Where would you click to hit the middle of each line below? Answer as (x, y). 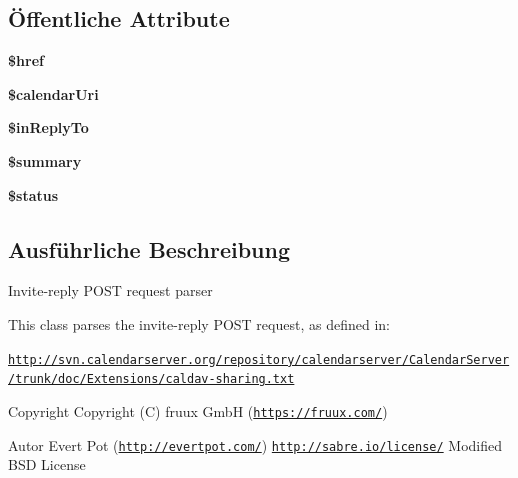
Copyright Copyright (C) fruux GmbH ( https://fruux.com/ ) (198, 410)
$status (33, 194)
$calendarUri (53, 93)
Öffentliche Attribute (119, 18)
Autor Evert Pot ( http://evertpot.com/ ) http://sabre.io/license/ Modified (255, 444)
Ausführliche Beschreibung (149, 248)
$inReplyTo (48, 127)
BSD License (47, 464)
